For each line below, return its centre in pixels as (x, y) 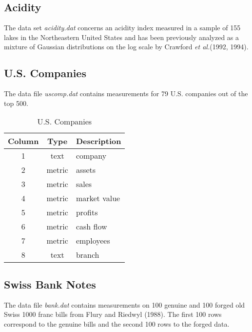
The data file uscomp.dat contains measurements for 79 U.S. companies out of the (126, 93)
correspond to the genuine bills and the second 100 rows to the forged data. (117, 323)
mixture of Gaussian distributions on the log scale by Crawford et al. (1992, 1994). (126, 47)
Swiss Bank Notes (50, 284)
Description (98, 141)
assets (86, 170)
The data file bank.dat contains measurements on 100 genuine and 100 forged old (125, 304)
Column (23, 141)
